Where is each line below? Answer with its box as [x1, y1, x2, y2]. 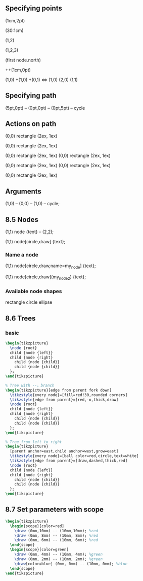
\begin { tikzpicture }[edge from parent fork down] [5, 388, 112, 393]
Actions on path [5, 119, 57, 128]
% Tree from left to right [5, 439, 62, 444]
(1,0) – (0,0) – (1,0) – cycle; [5, 201, 60, 207]
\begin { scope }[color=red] [10, 523, 65, 529]
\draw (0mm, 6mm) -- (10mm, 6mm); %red [14, 538, 99, 543]
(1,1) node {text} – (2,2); [5, 229, 54, 235]
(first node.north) [5, 57, 41, 63]
